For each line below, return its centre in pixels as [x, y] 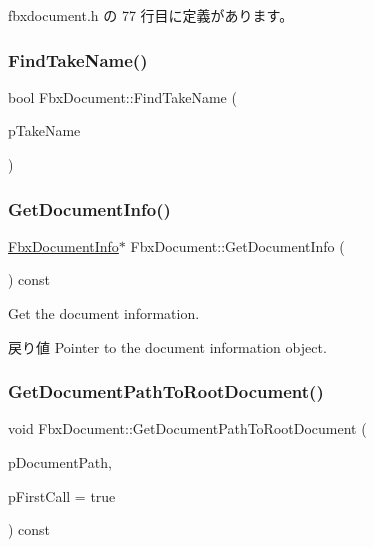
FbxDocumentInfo [63, 245]
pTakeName [44, 130]
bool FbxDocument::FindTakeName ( [122, 96]
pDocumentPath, [60, 462]
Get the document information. [104, 313]
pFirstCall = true [62, 495]
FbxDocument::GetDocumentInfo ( [237, 245]
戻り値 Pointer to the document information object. [167, 346]
